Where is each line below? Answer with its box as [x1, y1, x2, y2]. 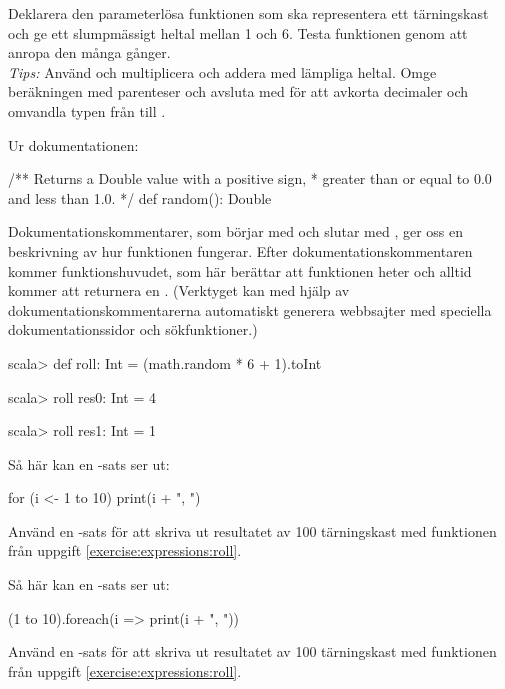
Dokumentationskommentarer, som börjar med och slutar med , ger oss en [8, 221, 463, 242]
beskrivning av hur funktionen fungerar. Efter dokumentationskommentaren [8, 240, 473, 261]
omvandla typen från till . [8, 100, 166, 121]
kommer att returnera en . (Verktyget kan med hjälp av [8, 280, 350, 301]
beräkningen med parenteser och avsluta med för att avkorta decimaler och [8, 81, 469, 102]
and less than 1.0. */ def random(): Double [8, 187, 272, 208]
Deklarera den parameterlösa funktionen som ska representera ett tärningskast [8, 3, 489, 23]
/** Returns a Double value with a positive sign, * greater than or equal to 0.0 [8, 168, 492, 189]
